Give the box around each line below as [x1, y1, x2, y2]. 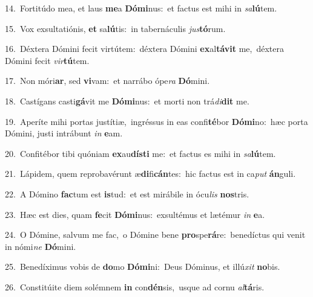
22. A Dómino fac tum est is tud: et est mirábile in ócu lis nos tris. [5, 187, 249, 200]
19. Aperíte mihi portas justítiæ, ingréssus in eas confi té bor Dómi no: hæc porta [5, 115, 308, 127]
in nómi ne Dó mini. [5, 240, 76, 252]
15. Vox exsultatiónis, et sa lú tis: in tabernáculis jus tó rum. [5, 22, 226, 34]
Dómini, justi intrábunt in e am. [5, 127, 123, 139]
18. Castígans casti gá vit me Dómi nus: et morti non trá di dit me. [5, 94, 249, 107]
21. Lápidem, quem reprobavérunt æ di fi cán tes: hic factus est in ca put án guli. [5, 167, 296, 180]
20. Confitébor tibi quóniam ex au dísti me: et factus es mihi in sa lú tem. [5, 147, 276, 159]
